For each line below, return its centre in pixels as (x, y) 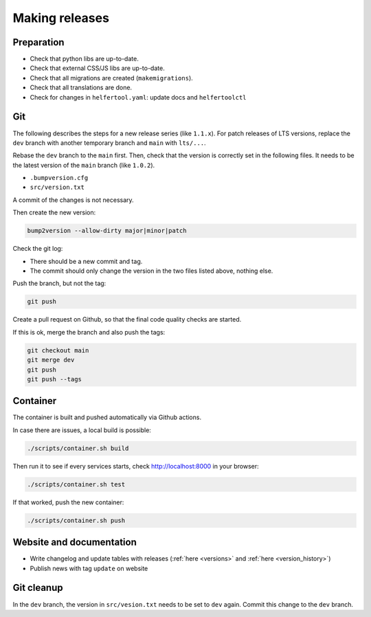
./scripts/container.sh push (76, 520)
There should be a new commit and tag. (86, 261)
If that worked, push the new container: (68, 502)
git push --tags (55, 379)
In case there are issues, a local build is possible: (82, 430)
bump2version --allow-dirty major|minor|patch (107, 231)
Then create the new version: (54, 212)
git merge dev (51, 360)
